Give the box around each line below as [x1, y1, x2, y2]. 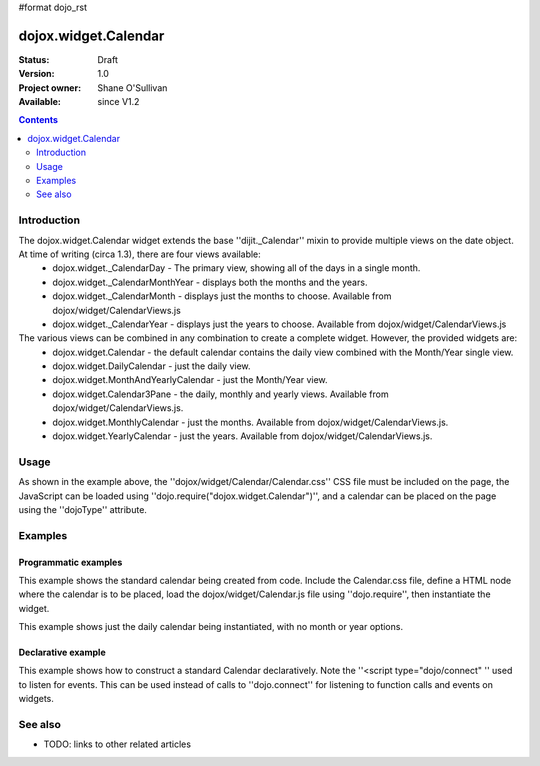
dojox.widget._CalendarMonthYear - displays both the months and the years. [52, 276, 368, 288]
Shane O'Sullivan [97, 81, 168, 94]
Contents [18, 114, 59, 126]
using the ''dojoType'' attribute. [18, 503, 147, 515]
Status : [18, 53, 50, 65]
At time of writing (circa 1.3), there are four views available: [18, 248, 262, 260]
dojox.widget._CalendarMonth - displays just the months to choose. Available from [52, 290, 392, 302]
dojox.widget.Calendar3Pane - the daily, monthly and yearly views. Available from [52, 388, 389, 400]
